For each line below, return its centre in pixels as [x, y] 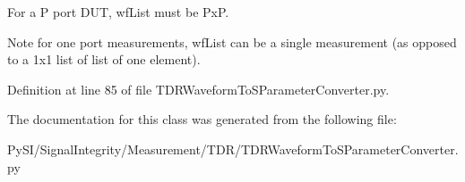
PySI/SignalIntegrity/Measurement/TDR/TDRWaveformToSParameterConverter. [233, 149]
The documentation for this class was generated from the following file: [202, 119]
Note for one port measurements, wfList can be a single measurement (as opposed [232, 41]
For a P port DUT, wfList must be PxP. [118, 12]
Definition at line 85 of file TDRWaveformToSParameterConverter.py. [198, 89]
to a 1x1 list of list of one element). [104, 59]
